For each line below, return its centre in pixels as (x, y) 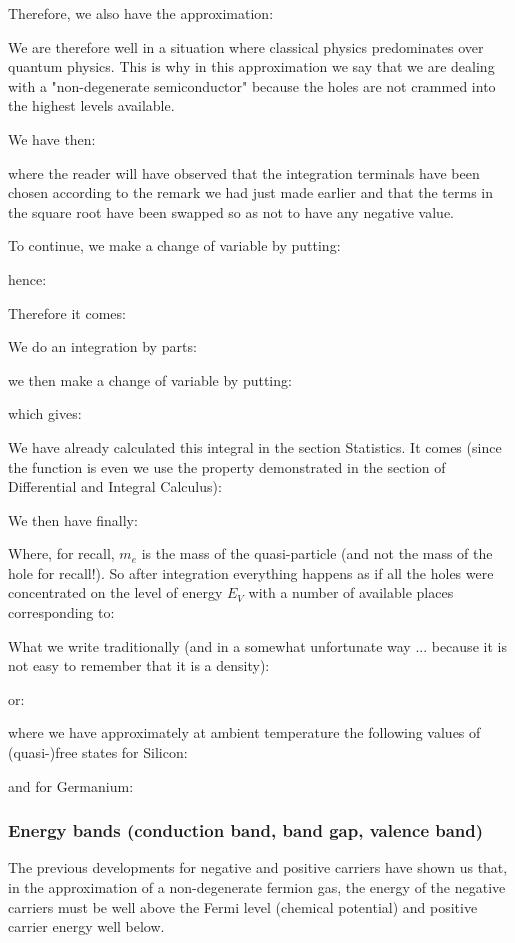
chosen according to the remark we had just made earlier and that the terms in (250, 192)
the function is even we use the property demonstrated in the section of (227, 466)
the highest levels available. (91, 105)
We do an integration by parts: (102, 346)
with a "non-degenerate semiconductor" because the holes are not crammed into (252, 85)
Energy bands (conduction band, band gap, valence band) (246, 830)
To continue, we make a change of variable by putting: (174, 245)
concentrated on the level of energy (115, 592)
